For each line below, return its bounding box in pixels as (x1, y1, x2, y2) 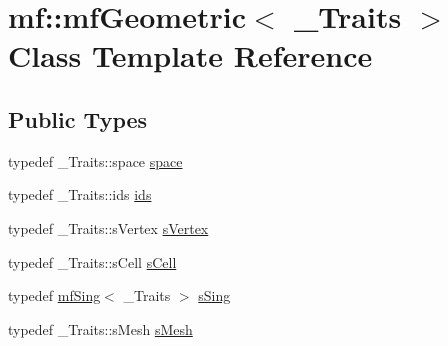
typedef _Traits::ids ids (8, 184, 152, 205)
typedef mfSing (8, 285, 101, 306)
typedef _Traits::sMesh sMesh (8, 318, 193, 339)
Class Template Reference (8, 35, 373, 76)
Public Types (8, 103, 148, 134)
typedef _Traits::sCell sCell (8, 251, 177, 272)
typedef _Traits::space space (8, 150, 183, 171)
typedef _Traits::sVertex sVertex (8, 217, 209, 238)
